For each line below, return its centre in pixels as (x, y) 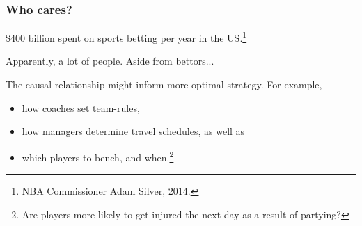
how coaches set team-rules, (81, 107)
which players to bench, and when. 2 (98, 156)
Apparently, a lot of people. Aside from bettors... (110, 61)
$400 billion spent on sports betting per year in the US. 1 (126, 37)
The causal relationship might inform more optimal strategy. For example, (164, 84)
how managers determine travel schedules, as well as (133, 131)
